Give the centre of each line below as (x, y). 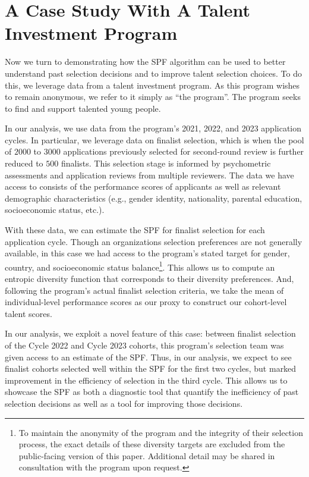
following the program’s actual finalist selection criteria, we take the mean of (144, 290)
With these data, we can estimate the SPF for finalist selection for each (135, 230)
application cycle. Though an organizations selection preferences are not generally (154, 241)
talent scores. (29, 313)
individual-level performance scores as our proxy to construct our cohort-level (146, 302)
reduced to (24, 163)
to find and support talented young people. (83, 108)
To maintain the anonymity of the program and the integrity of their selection (161, 432)
